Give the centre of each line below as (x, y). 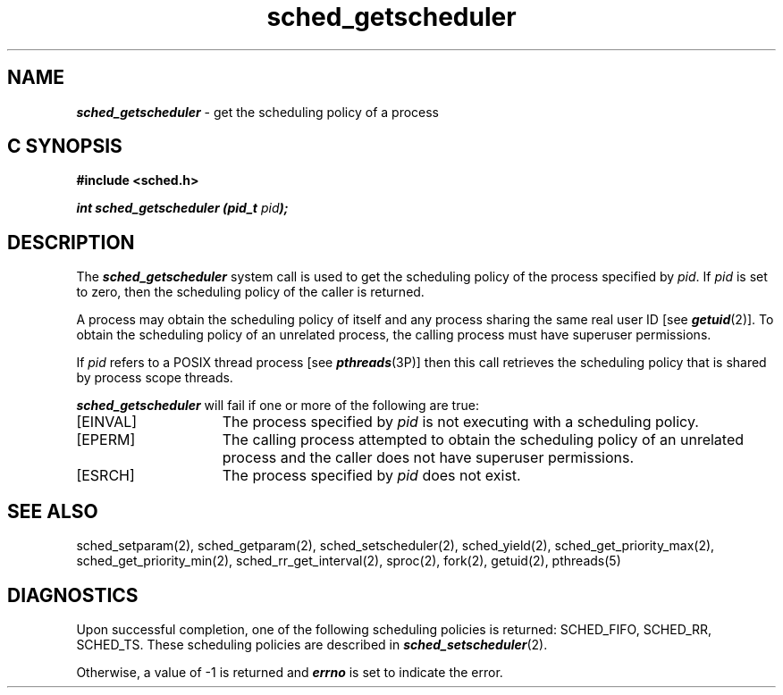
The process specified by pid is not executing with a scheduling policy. (460, 422)
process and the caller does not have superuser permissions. (428, 458)
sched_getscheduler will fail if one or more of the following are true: (278, 406)
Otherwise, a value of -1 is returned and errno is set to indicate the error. (290, 672)
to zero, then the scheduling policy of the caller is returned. (250, 292)
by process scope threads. (155, 378)
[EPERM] (106, 440)
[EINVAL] (107, 422)
